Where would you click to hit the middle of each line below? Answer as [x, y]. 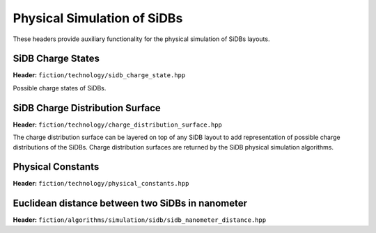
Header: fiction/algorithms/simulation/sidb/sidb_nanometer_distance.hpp [140, 220]
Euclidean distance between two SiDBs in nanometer [130, 203]
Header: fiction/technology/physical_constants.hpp [101, 184]
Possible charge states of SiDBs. [60, 88]
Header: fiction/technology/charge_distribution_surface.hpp [117, 124]
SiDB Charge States [56, 59]
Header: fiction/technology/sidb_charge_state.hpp [99, 75]
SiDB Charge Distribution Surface [87, 108]
